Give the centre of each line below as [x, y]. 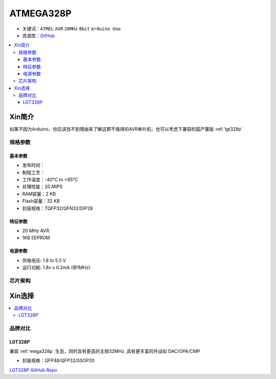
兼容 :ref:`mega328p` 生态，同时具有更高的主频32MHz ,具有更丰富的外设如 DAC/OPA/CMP [105, 351]
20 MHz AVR [36, 231]
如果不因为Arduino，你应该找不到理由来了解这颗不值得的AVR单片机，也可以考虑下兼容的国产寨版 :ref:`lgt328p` [126, 129]
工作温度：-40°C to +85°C [50, 180]
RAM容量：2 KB [39, 194]
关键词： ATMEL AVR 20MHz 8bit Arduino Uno [72, 29]
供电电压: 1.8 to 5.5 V [44, 260]
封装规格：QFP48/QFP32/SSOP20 [58, 361]
